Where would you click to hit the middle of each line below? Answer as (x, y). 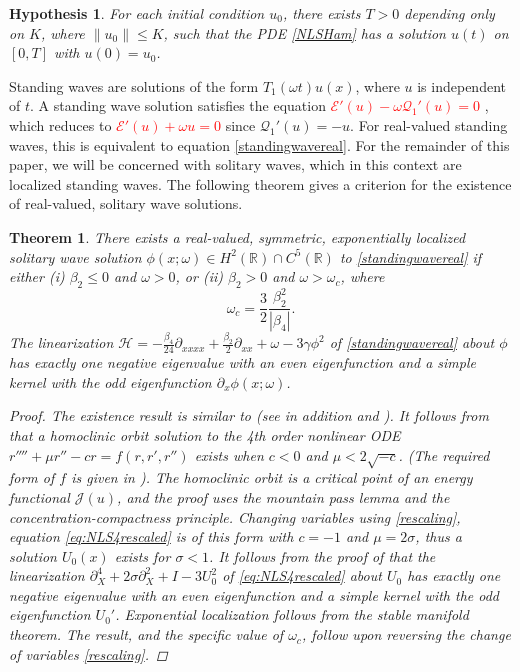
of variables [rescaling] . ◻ (88, 653)
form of (32, 477)
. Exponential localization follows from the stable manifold (292, 614)
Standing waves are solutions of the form (134, 85)
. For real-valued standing (429, 124)
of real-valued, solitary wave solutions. (126, 203)
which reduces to (60, 124)
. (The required (444, 454)
